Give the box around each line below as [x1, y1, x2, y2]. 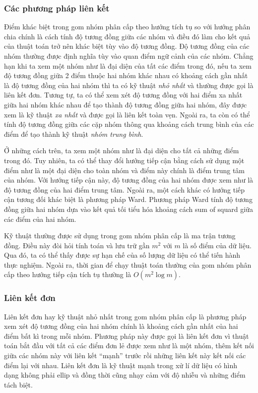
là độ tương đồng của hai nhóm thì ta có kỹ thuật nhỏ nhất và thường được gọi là [4, 80, 254, 90]
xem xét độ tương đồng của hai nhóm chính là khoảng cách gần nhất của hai [4, 321, 238, 331]
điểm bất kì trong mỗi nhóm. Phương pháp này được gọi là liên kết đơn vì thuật [4, 330, 249, 341]
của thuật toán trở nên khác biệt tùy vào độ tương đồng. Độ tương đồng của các [4, 41, 250, 51]
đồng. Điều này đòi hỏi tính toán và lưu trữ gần [4, 240, 150, 250]
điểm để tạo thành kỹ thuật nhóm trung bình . [4, 128, 143, 139]
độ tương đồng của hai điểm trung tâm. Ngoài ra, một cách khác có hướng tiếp [4, 184, 245, 195]
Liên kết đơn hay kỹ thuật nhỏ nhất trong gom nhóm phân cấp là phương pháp [4, 311, 247, 321]
